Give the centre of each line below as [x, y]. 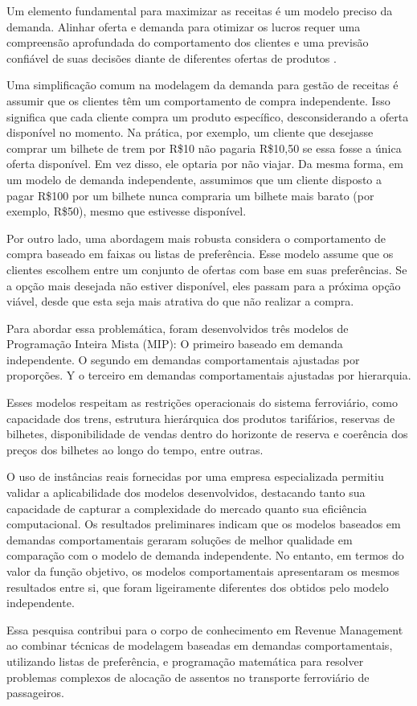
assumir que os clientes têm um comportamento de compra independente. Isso [198, 100]
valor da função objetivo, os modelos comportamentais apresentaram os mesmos [203, 571]
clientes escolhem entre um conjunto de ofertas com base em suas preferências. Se [207, 269]
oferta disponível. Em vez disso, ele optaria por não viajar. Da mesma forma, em [205, 164]
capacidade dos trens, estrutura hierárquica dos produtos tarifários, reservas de [201, 418]
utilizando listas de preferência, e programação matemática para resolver [185, 661]
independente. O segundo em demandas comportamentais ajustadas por [183, 359]
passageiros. [35, 693]
